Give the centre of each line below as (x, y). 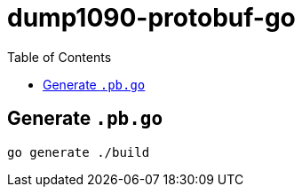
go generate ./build (79, 152)
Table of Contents (60, 57)
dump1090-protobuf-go (151, 18)
